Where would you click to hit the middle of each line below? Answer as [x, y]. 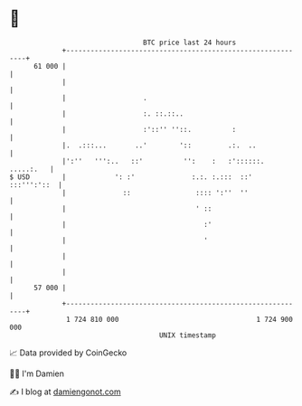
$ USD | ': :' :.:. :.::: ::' [131, 177]
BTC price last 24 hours [190, 42]
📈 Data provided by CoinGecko [68, 353]
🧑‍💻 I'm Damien [37, 373]
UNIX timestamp [188, 335]
